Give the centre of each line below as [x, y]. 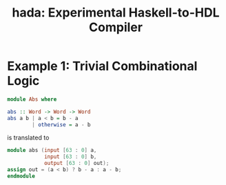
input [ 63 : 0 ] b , [70, 157]
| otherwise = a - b [61, 125]
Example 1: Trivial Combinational [102, 66]
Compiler [116, 27]
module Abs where [32, 99]
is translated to [28, 138]
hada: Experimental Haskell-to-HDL [116, 13]
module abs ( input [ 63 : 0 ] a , [52, 150]
